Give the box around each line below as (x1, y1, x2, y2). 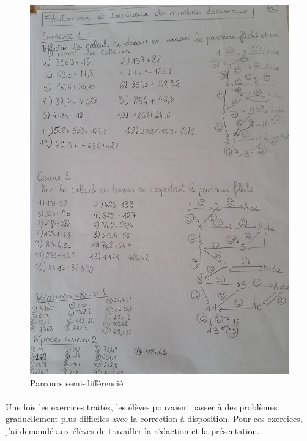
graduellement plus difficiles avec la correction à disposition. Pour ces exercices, (6, 412, 303, 425)
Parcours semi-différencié (30, 376, 124, 389)
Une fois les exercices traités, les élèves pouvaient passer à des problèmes (6, 400, 278, 413)
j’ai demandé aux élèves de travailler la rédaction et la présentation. (6, 424, 260, 437)
